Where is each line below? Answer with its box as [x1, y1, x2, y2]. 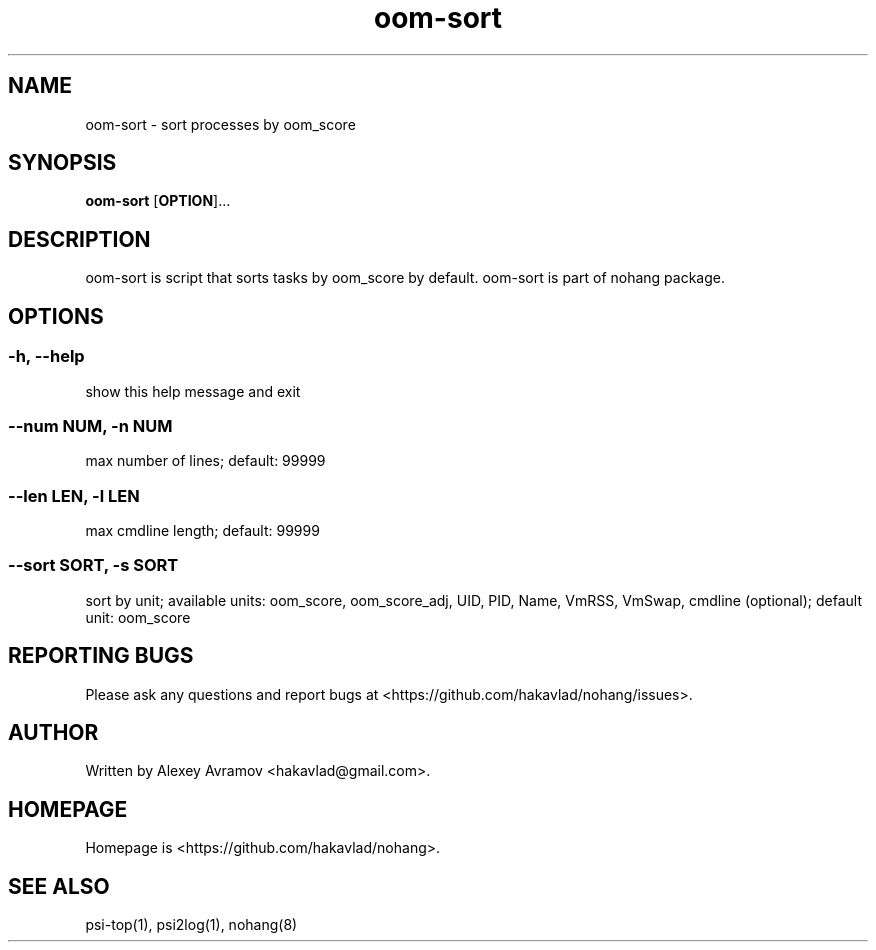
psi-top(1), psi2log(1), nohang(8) [85, 916, 298, 934]
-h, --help [8, 346, 85, 367]
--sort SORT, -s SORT [8, 555, 179, 576]
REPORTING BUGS [8, 643, 194, 669]
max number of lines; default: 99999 [85, 452, 326, 470]
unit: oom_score [85, 608, 191, 626]
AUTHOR [8, 720, 99, 746]
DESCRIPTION [8, 226, 151, 252]
